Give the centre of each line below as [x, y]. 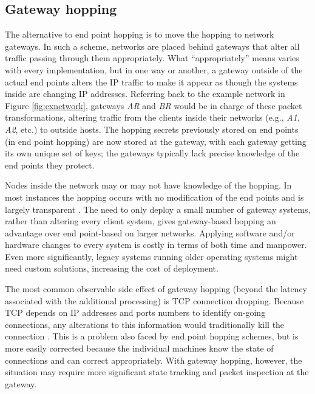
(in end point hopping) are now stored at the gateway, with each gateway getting [156, 141]
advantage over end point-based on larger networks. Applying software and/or [150, 232]
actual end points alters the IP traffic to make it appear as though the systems [151, 82]
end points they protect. [50, 165]
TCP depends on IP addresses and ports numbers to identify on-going [135, 312]
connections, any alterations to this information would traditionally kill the [145, 324]
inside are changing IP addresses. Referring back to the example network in [145, 94]
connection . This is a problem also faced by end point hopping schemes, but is [152, 336]
